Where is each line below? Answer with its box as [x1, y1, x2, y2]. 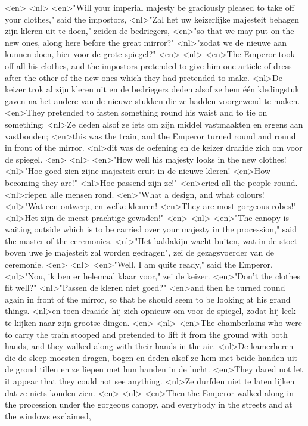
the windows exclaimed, [5, 409, 91, 422]
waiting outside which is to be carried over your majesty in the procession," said [5, 223, 297, 235]
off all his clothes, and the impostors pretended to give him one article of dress [5, 59, 292, 71]
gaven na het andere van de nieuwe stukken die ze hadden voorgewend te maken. [5, 94, 300, 107]
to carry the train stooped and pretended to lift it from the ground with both [5, 328, 288, 340]
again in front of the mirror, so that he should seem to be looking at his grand [5, 293, 291, 305]
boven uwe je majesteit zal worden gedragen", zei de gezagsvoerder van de [5, 246, 274, 259]
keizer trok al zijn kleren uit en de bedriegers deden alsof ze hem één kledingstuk [5, 83, 300, 95]
